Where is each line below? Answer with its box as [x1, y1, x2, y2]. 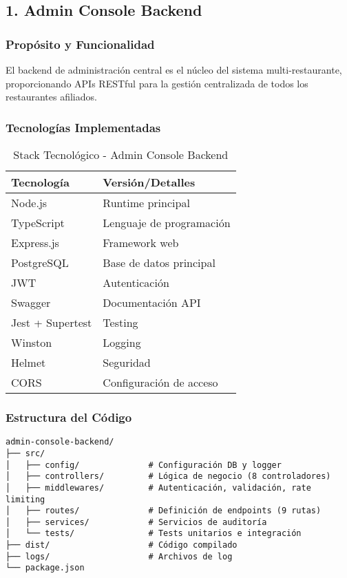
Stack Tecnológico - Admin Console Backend [13, 147, 229, 162]
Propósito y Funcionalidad [6, 35, 155, 52]
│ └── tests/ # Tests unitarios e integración [6, 528, 302, 539]
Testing [103, 314, 138, 330]
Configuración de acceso [103, 374, 218, 390]
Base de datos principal [103, 255, 215, 270]
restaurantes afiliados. [6, 89, 97, 104]
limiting [6, 494, 45, 504]
